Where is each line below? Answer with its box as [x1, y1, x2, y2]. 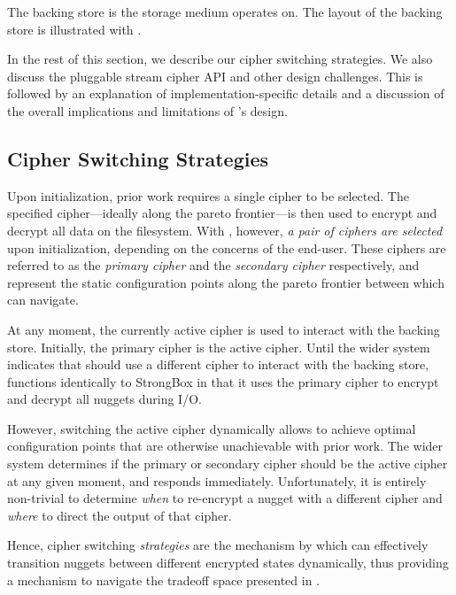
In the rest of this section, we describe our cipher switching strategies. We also [7, 50, 433, 68]
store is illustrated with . [7, 19, 142, 38]
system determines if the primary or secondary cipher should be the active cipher [7, 454, 448, 473]
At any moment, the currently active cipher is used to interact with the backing [7, 320, 440, 338]
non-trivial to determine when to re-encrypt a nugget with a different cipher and [7, 489, 443, 507]
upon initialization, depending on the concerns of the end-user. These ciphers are [7, 238, 446, 257]
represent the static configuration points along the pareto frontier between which [7, 273, 444, 291]
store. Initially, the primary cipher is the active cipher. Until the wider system [7, 337, 430, 356]
